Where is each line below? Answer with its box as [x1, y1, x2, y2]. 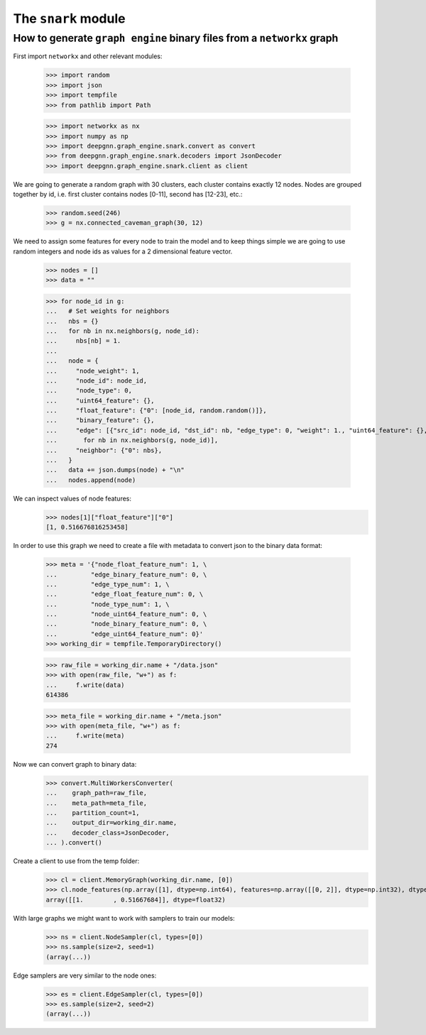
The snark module [13, 11, 126, 26]
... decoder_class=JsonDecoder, [45, 828, 170, 837]
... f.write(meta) [45, 732, 125, 740]
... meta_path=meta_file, [45, 799, 148, 807]
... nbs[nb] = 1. [45, 337, 121, 345]
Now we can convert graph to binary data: [13, 760, 137, 768]
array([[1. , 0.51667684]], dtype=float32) [45, 895, 226, 904]
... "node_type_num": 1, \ [45, 600, 170, 608]
